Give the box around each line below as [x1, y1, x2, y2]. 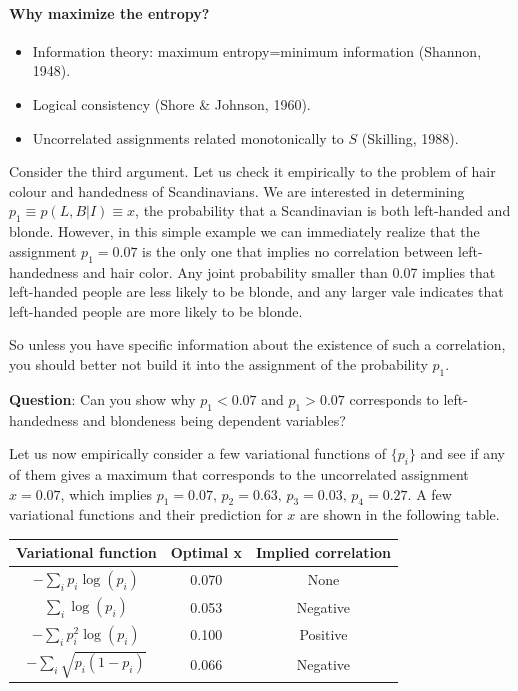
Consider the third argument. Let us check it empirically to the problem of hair [9, 161, 496, 182]
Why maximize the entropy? [9, 2, 210, 23]
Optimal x [170, 542, 242, 563]
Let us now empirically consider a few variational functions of [9, 443, 386, 464]
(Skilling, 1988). [361, 127, 459, 148]
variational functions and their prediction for [9, 504, 283, 525]
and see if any [420, 443, 505, 464]
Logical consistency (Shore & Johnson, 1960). [32, 93, 311, 114]
